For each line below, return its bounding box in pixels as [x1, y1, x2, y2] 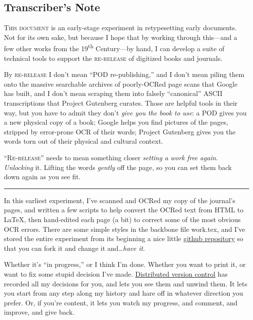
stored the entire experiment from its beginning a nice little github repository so [4, 233, 243, 244]
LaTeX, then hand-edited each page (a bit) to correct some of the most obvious [4, 214, 241, 224]
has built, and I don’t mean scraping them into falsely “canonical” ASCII [4, 88, 223, 98]
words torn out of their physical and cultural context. [4, 136, 163, 146]
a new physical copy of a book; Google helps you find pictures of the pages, [4, 117, 228, 127]
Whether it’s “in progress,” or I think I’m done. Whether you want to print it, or [4, 259, 246, 269]
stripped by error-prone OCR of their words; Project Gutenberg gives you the [4, 126, 235, 136]
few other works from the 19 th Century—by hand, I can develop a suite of [4, 42, 225, 54]
